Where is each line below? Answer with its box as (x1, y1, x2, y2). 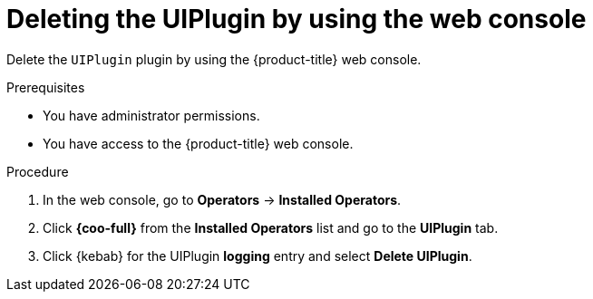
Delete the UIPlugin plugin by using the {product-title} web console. (6, 51, 422, 67)
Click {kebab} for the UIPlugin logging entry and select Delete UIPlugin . (43, 247, 472, 264)
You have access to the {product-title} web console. (43, 135, 354, 151)
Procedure (6, 163, 69, 179)
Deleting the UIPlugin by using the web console (6, 4, 587, 34)
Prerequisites (6, 79, 85, 95)
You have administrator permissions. (43, 107, 260, 123)
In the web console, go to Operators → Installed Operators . (43, 191, 402, 207)
